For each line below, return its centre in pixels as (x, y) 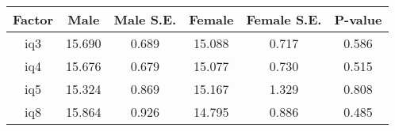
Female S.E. (284, 19)
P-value (358, 19)
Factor (33, 19)
